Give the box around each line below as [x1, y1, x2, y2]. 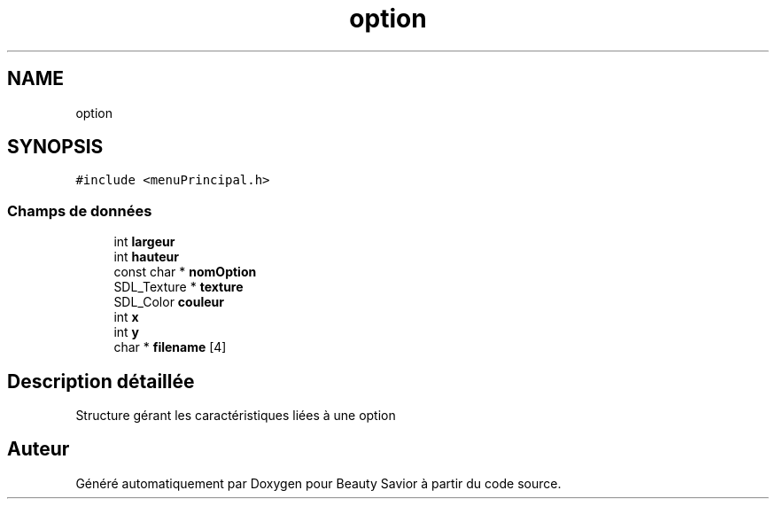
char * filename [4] [113, 339, 227, 355]
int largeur [113, 234, 175, 250]
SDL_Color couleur [113, 294, 224, 310]
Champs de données [7, 201, 152, 220]
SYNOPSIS [7, 136, 104, 159]
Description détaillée [7, 370, 195, 393]
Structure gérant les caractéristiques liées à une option [75, 408, 396, 424]
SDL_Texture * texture [113, 279, 244, 295]
